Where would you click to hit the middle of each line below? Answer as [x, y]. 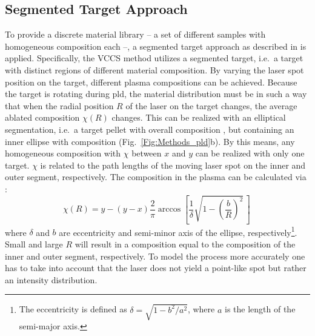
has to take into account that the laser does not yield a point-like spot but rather [156, 268]
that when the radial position [59, 105]
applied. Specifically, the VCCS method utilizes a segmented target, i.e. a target [154, 58]
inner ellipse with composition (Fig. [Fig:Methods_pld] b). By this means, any [150, 141]
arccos [169, 210]
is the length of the [260, 309]
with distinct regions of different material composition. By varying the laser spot [154, 69]
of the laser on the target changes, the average [211, 105]
